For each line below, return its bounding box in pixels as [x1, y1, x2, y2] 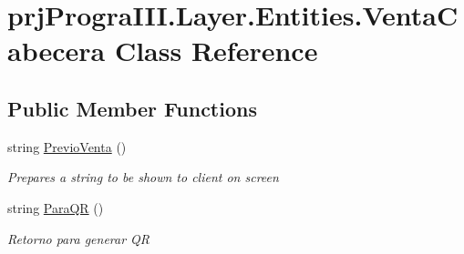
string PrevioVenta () [7, 137, 127, 156]
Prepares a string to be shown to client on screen [7, 168, 279, 187]
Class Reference [114, 32, 318, 69]
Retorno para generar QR [7, 229, 150, 248]
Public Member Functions [7, 94, 257, 122]
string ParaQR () [7, 198, 104, 217]
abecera [7, 32, 106, 69]
